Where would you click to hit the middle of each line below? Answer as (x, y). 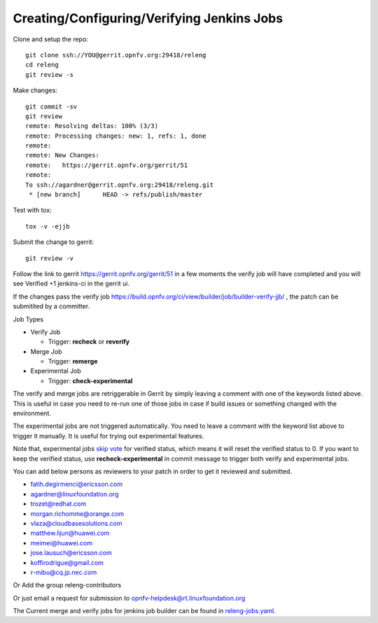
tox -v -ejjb (48, 226)
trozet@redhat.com (58, 504)
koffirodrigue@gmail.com (67, 562)
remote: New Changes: (62, 155)
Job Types (28, 319)
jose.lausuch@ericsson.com (71, 553)
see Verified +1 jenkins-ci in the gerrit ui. (71, 284)
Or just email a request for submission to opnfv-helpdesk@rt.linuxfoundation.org (129, 598)
